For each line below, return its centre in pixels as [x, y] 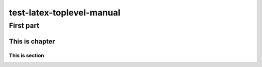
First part [24, 26]
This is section [27, 55]
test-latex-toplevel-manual [65, 13]
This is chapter [32, 41]
